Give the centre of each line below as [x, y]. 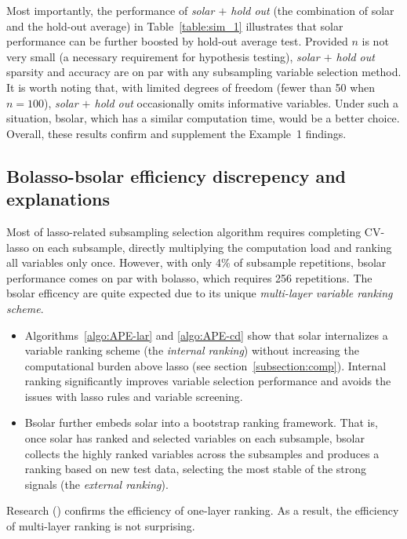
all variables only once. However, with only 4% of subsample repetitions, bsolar [196, 262]
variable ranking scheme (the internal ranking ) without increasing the [192, 350]
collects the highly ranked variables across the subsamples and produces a [202, 453]
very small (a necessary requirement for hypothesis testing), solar [163, 56]
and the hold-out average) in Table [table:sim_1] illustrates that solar [175, 25]
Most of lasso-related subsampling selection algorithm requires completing [184, 231]
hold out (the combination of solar [313, 10]
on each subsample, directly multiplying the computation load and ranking [212, 247]
